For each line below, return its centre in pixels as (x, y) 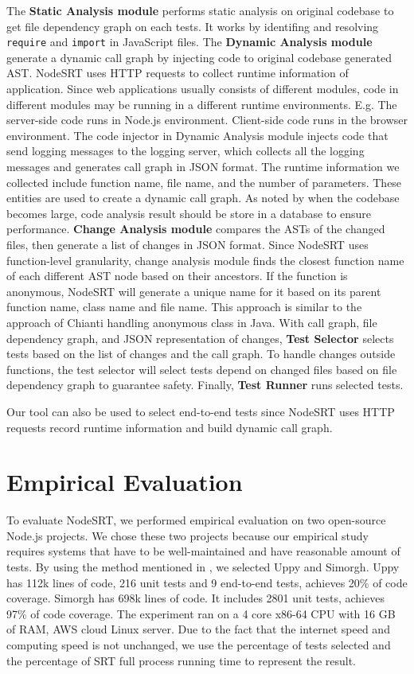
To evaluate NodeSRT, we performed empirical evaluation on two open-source (196, 520)
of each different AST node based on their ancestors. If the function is (177, 276)
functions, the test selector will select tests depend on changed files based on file (202, 369)
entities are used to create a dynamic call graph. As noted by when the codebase (203, 198)
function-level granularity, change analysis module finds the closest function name (205, 260)
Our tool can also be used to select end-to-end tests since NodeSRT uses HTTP (201, 411)
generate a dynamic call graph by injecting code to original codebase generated (199, 57)
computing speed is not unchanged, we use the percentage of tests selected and (199, 644)
